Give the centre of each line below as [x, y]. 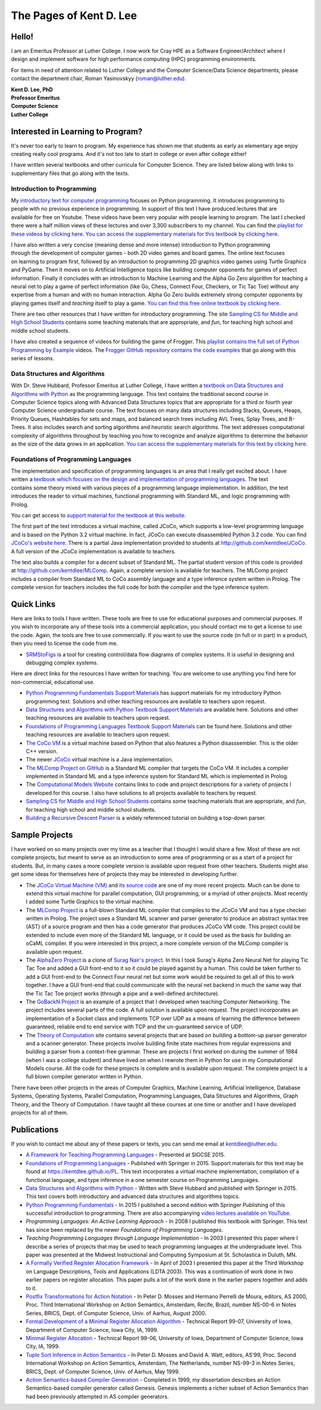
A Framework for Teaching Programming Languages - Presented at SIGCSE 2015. [125, 1155]
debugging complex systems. [62, 663]
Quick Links [33, 604]
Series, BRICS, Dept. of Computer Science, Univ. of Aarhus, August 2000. [116, 1313]
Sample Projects [42, 835]
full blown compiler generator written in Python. [84, 1077]
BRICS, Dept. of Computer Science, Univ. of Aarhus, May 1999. [103, 1371]
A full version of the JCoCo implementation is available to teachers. [93, 551]
